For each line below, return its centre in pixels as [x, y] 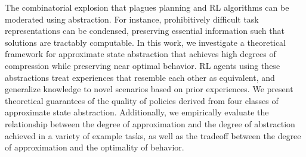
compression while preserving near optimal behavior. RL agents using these [143, 65]
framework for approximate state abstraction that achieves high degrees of [140, 54]
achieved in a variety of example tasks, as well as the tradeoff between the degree [153, 135]
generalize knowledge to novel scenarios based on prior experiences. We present [149, 89]
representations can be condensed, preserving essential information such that [145, 31]
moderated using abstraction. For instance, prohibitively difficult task [132, 19]
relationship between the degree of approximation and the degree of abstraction [150, 123]
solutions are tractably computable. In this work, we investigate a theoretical [146, 42]
